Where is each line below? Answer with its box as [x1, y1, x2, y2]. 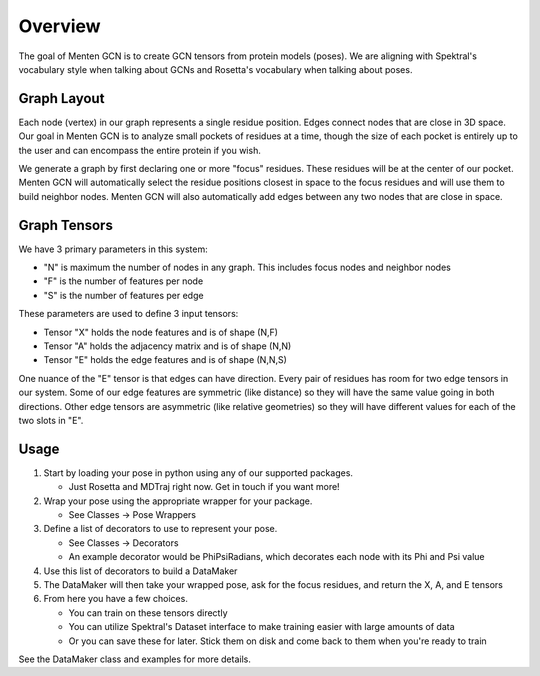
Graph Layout [18, 90, 105, 107]
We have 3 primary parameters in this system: [18, 243, 209, 255]
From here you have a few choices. [43, 593, 189, 605]
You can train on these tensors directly [68, 606, 228, 619]
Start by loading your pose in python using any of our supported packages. [43, 466, 354, 479]
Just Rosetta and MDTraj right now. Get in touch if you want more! [68, 481, 340, 493]
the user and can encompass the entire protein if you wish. [18, 144, 262, 156]
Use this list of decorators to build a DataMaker [43, 565, 238, 577]
